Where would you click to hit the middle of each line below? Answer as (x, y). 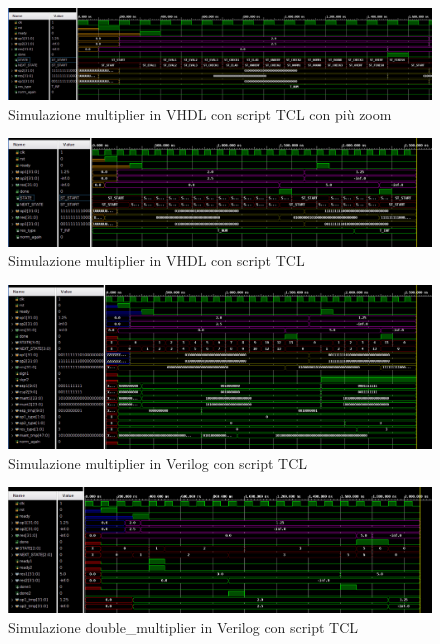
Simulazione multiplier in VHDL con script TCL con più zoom (200, 113)
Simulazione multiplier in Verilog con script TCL (158, 462)
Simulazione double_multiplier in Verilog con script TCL (183, 626)
